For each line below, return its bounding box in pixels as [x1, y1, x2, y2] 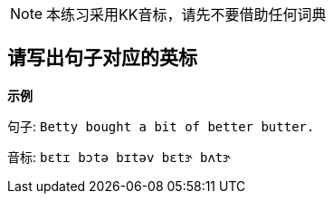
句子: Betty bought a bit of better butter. [7, 118, 315, 134]
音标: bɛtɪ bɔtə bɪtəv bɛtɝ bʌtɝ [7, 148, 231, 165]
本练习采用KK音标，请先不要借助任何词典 [46, 5, 327, 24]
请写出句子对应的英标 [7, 46, 197, 70]
